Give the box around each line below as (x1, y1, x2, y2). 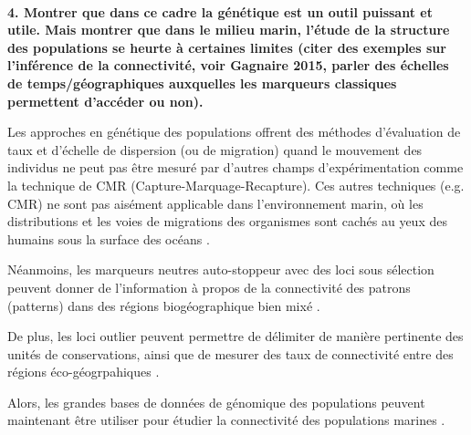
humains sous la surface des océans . (7, 229, 210, 248)
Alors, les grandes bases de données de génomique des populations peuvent (7, 392, 425, 411)
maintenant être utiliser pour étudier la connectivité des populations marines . (7, 410, 445, 430)
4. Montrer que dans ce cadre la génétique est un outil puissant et (7, 2, 433, 21)
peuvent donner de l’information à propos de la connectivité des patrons (7, 277, 411, 296)
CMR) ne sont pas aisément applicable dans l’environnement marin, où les (7, 193, 424, 212)
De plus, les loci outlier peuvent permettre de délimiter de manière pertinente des (7, 326, 464, 346)
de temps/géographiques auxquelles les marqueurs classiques (7, 73, 397, 92)
